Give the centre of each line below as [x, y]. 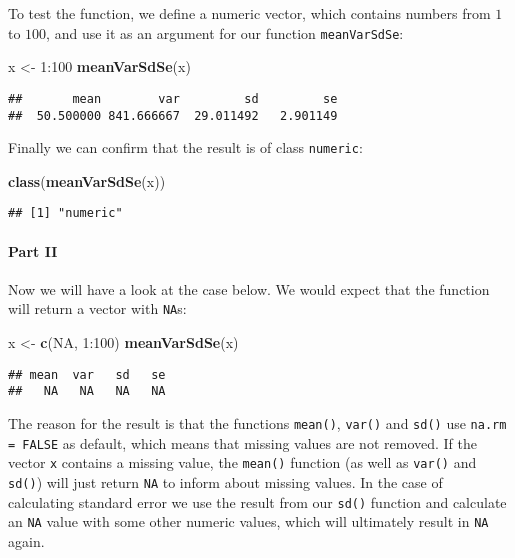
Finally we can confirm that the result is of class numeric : [185, 147]
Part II [33, 250]
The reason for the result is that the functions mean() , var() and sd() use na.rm [257, 423]
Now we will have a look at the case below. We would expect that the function [249, 288]
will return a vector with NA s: [97, 308]
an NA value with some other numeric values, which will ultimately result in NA [248, 521]
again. [26, 540]
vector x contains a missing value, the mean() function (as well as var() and [242, 462]
